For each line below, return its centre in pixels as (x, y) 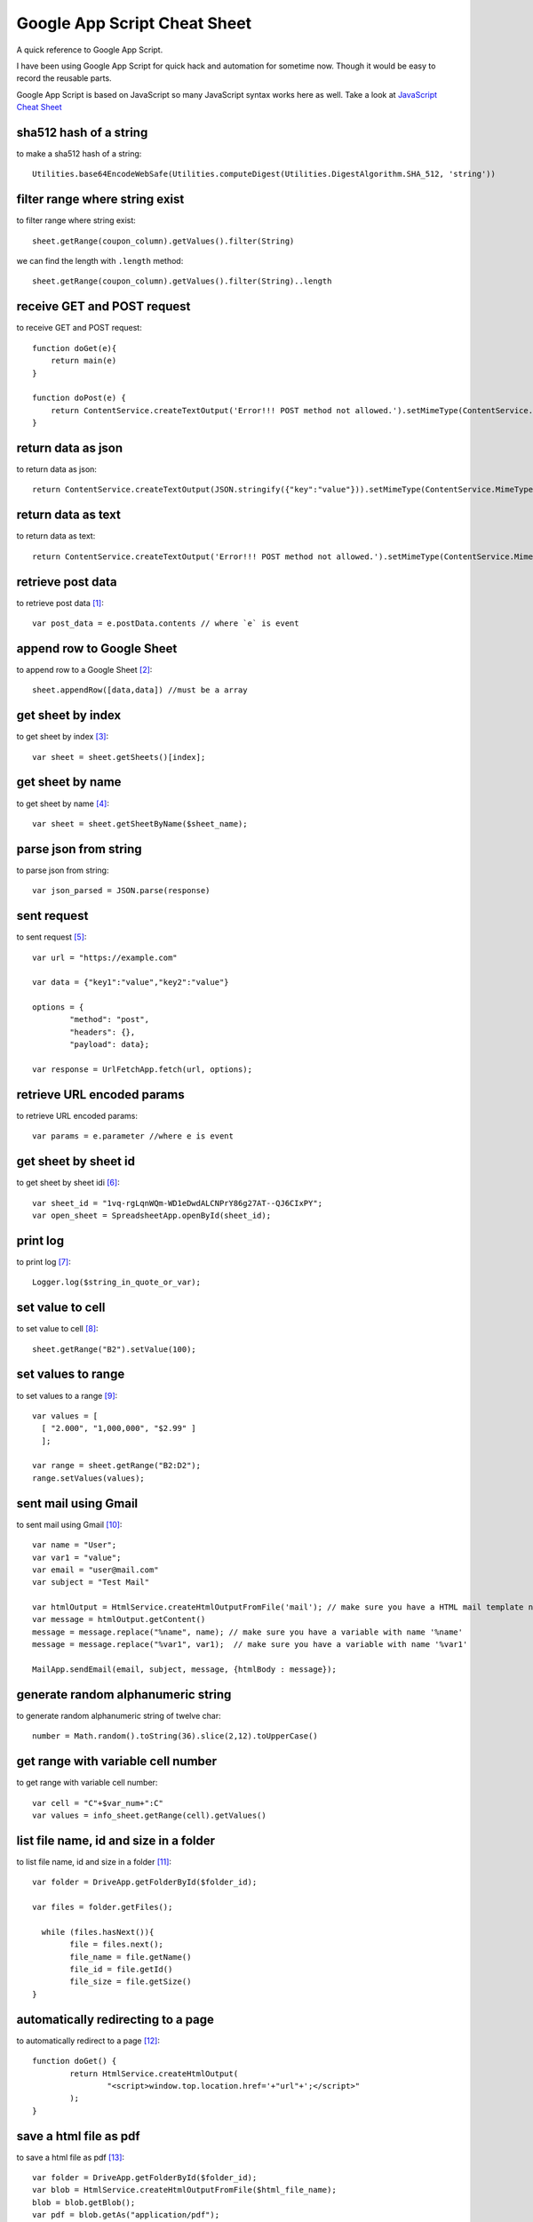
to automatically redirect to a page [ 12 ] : (88, 2041)
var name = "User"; (75, 1545)
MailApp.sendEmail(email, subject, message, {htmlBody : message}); (184, 1670)
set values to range (71, 1375)
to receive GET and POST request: (79, 328)
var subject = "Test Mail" (91, 1583)
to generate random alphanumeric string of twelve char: (119, 1715)
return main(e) (84, 361)
